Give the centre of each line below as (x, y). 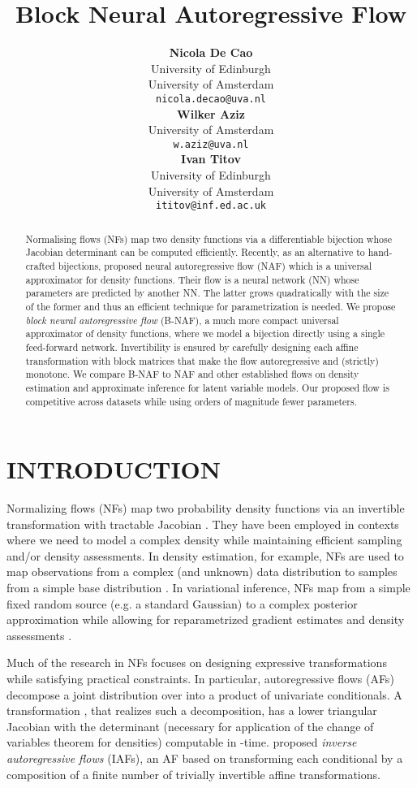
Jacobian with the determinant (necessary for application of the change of (190, 726)
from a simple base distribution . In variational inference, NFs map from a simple (208, 588)
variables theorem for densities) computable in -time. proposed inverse (182, 742)
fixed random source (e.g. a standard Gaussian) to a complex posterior (182, 603)
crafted (40, 265)
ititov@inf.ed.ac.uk (211, 206)
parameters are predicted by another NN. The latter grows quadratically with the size (207, 293)
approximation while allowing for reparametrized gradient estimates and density (206, 619)
